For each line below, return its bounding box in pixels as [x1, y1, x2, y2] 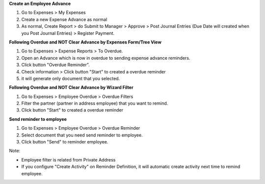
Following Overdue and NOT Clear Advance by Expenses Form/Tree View [9, 39, 162, 45]
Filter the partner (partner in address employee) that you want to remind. [21, 100, 168, 106]
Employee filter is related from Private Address [21, 157, 116, 162]
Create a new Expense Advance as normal [21, 16, 107, 22]
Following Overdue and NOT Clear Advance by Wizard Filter [9, 85, 133, 91]
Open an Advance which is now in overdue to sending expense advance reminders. [21, 55, 190, 61]
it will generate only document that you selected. [21, 75, 120, 81]
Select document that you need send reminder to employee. [21, 132, 143, 138]
